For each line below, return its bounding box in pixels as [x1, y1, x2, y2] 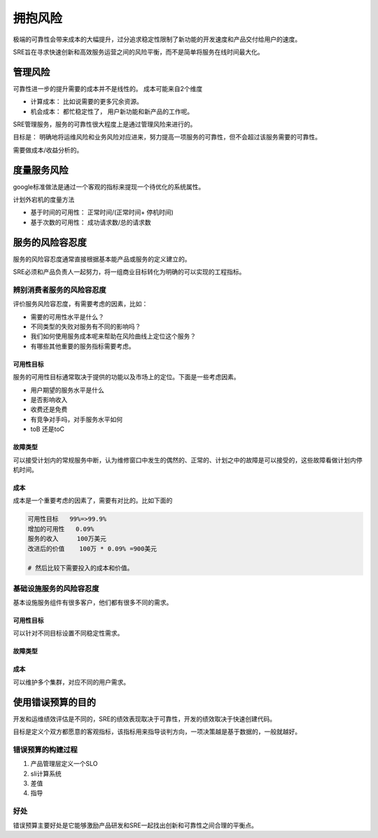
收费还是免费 [30, 405, 68, 413]
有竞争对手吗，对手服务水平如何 [30, 415, 122, 423]
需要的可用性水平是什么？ [30, 312, 104, 321]
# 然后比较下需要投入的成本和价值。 [27, 564, 134, 572]
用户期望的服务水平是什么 [30, 385, 104, 394]
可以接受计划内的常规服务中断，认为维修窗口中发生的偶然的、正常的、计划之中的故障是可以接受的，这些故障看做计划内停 [13, 455, 363, 464]
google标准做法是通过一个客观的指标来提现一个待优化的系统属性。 [13, 182, 205, 191]
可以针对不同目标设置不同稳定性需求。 [13, 629, 124, 638]
